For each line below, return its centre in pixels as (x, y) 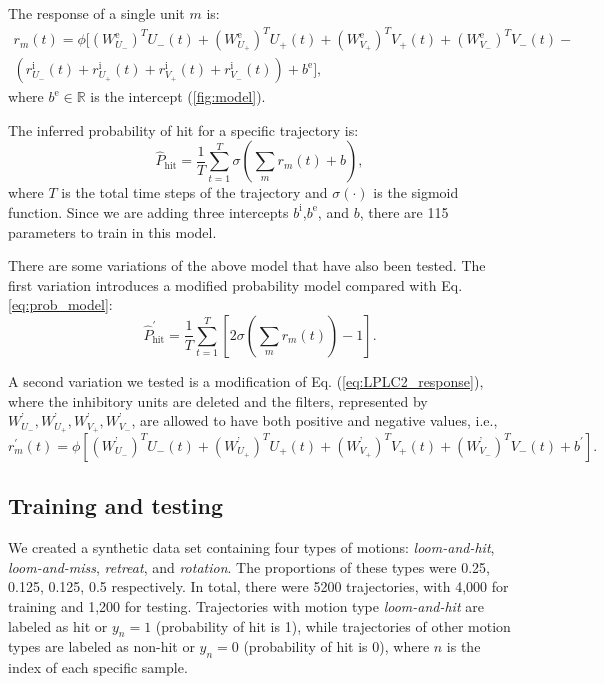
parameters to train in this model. (112, 231)
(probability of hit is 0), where (336, 646)
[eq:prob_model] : (60, 304)
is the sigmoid (416, 192)
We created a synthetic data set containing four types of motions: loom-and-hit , (251, 547)
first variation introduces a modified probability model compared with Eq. (235, 284)
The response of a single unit (96, 13)
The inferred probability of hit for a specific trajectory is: (183, 129)
